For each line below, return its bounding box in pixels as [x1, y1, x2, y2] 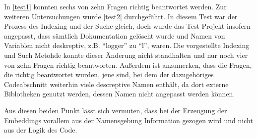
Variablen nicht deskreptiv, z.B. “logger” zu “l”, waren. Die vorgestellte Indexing [4, 40, 250, 50]
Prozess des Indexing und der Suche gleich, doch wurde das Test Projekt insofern [4, 21, 251, 31]
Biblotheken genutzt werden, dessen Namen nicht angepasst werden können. [4, 89, 235, 99]
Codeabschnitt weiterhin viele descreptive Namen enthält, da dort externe [4, 79, 229, 89]
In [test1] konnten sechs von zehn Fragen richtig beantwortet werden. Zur [4, 1, 227, 11]
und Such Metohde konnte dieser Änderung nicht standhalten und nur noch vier [4, 49, 248, 60]
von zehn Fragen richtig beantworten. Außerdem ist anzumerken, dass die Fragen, [4, 59, 252, 70]
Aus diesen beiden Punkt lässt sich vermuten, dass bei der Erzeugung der [4, 105, 227, 115]
